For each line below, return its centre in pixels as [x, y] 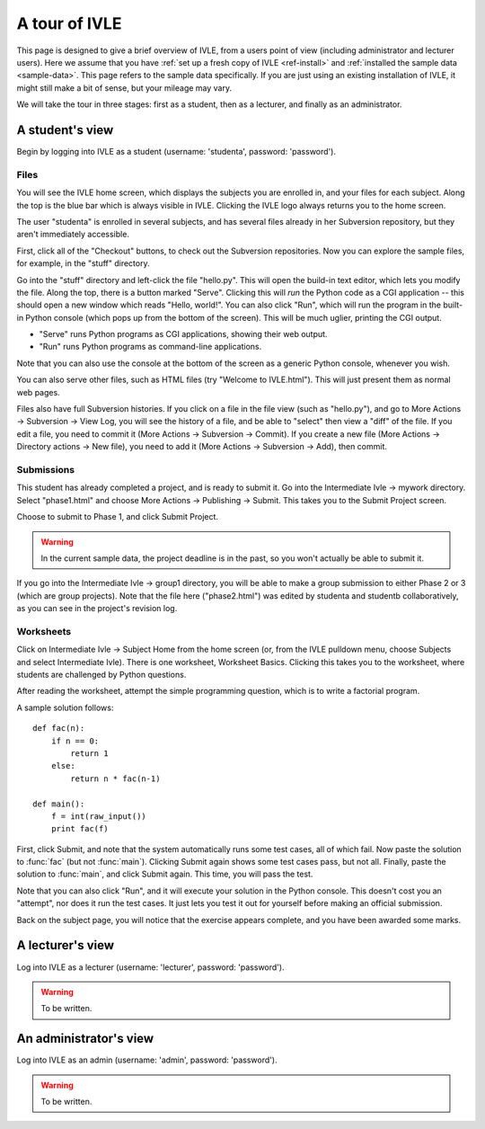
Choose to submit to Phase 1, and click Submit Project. [118, 517]
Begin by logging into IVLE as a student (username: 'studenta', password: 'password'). [176, 152]
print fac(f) [79, 829]
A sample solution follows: [65, 707]
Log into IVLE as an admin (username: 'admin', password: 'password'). [147, 1060]
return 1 [89, 753]
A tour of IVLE [69, 23]
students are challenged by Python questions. [101, 674]
